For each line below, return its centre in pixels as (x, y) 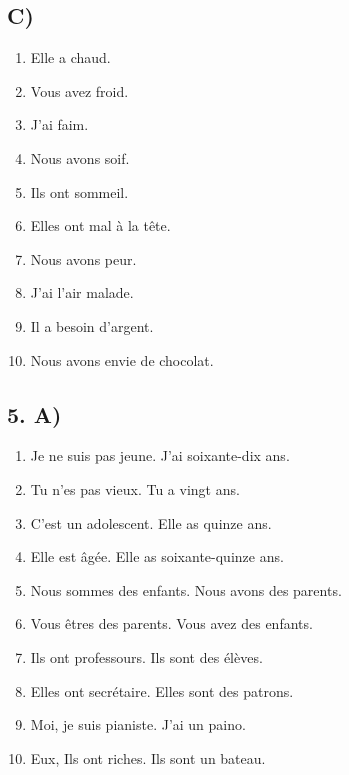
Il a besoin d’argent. (92, 325)
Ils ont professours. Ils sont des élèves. (146, 656)
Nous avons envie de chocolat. (122, 359)
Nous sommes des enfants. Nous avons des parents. (186, 589)
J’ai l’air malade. (82, 292)
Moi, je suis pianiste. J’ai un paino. (138, 724)
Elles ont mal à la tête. (100, 225)
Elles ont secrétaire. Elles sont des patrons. (162, 690)
